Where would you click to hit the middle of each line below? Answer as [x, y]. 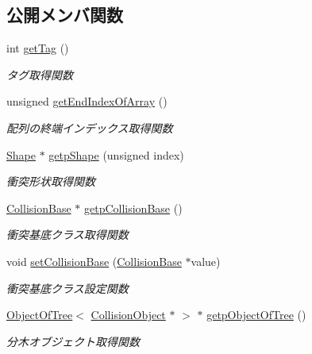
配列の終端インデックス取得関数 [90, 127]
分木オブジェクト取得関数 [73, 341]
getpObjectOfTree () [256, 315]
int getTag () [38, 48]
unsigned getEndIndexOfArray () [87, 101]
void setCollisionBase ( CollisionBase [94, 261]
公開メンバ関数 [65, 15]
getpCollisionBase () [133, 208]
